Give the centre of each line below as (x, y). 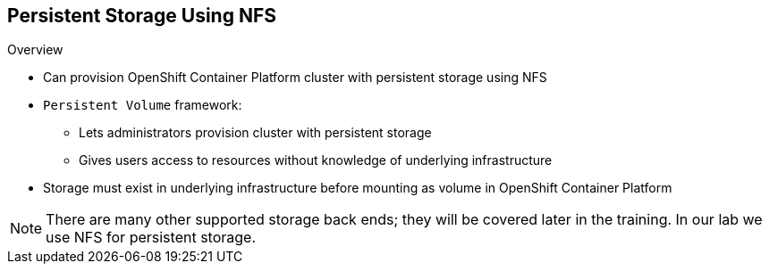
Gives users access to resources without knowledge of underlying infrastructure (316, 160)
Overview (35, 50)
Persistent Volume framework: (143, 105)
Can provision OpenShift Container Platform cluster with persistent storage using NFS (295, 78)
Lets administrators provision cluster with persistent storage (255, 133)
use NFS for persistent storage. (151, 238)
